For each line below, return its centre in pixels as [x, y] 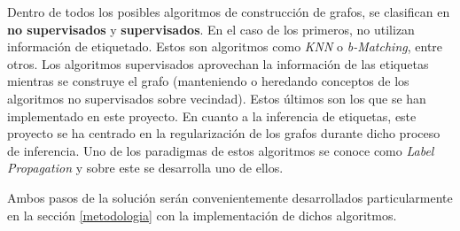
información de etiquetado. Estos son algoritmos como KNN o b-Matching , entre [225, 46]
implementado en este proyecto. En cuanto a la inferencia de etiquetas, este [212, 115]
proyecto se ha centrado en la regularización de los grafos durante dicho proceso [224, 133]
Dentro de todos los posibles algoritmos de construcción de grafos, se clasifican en [229, 12]
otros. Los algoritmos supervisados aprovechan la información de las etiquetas [218, 63]
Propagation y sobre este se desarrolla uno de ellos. [145, 168]
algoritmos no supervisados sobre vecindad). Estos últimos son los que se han [217, 98]
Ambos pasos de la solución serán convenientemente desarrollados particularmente [230, 197]
